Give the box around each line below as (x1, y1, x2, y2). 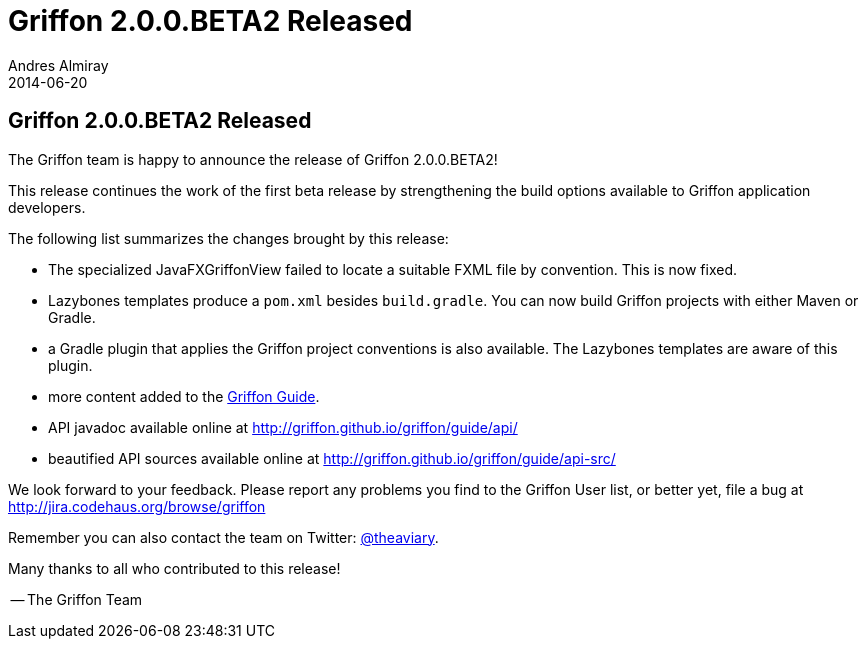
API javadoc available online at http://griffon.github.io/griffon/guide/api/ (48, 418, 518, 436)
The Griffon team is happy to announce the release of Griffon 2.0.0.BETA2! (8, 150, 498, 168)
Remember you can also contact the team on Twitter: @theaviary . (8, 528, 439, 546)
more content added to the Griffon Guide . (48, 387, 320, 405)
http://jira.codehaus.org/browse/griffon (8, 497, 266, 515)
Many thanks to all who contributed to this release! (8, 559, 341, 577)
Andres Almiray (8, 56, 109, 74)
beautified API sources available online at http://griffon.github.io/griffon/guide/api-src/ (48, 449, 616, 467)
